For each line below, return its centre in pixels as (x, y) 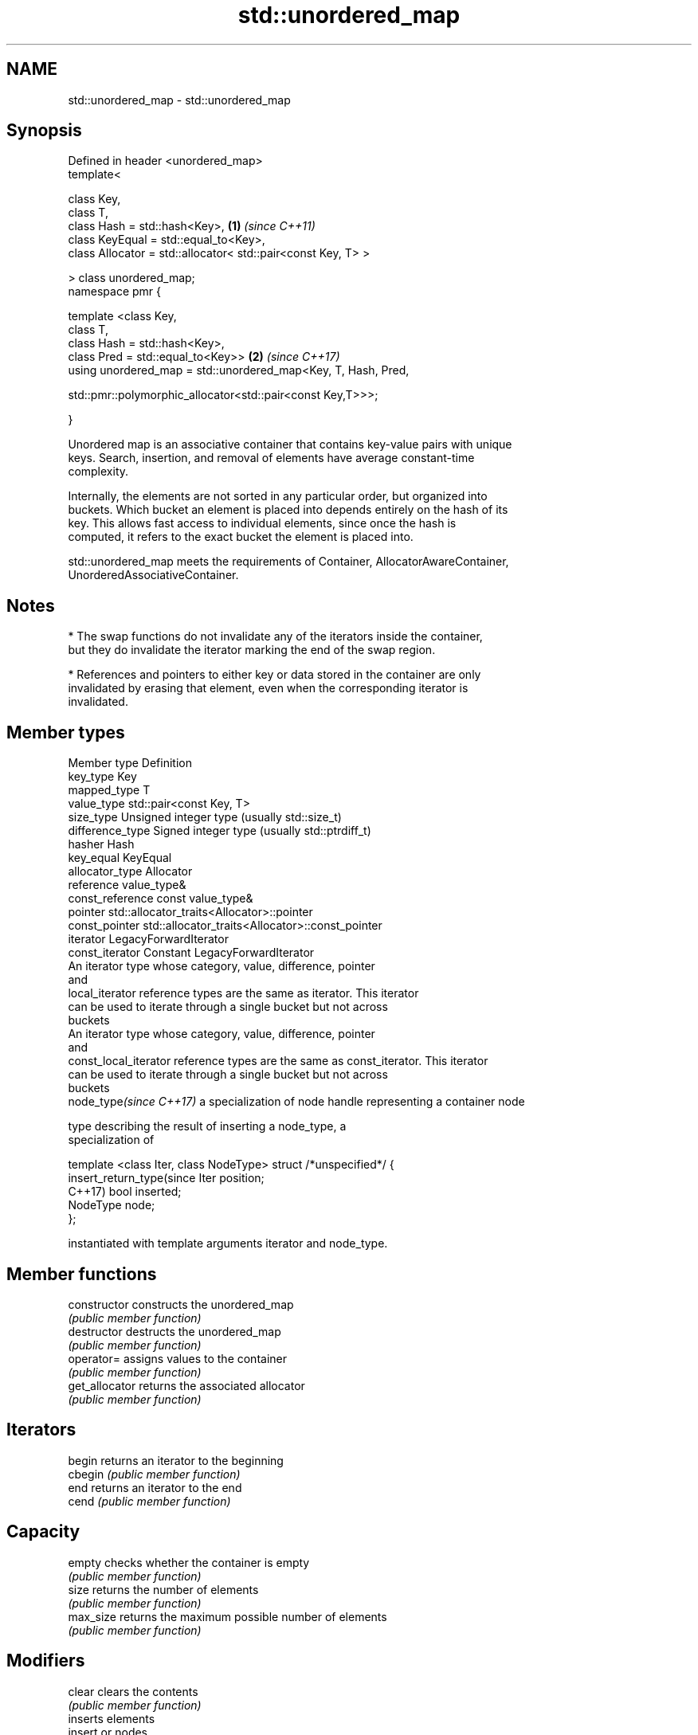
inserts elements (112, 1718)
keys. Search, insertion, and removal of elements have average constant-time (271, 458)
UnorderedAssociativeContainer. (153, 575)
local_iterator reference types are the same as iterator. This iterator (243, 993)
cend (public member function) (149, 1501)
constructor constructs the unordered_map (181, 1304)
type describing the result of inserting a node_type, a (207, 1126)
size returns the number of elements (163, 1589)
